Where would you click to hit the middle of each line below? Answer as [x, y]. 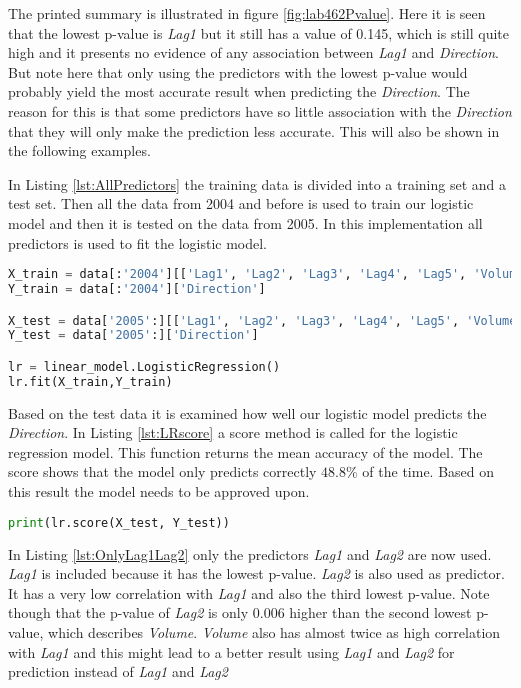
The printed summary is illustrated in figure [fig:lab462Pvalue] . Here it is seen [247, 13]
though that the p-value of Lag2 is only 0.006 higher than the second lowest [240, 612]
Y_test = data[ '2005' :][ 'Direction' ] [133, 335]
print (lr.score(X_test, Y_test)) [119, 522]
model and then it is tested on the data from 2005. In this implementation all [245, 222]
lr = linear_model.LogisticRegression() [144, 366]
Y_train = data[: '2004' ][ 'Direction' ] [137, 289]
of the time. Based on [428, 471]
